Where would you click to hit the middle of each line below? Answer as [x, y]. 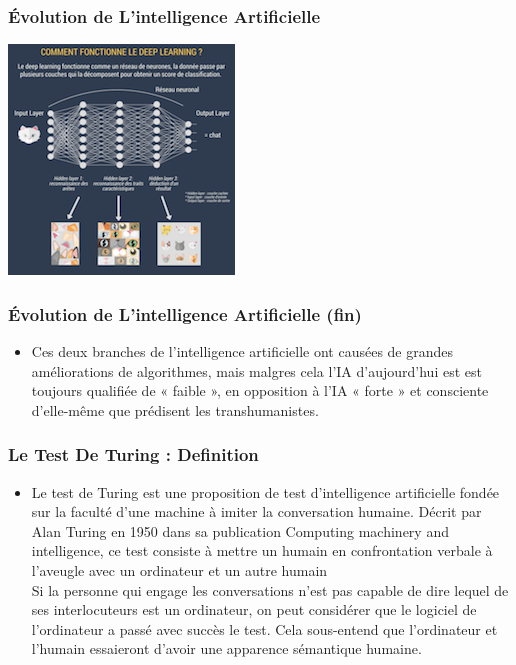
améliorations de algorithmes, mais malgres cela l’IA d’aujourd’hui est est [256, 370]
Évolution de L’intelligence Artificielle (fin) [185, 313]
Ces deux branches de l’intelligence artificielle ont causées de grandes [242, 351]
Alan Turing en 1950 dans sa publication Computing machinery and [240, 530]
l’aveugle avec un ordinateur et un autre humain [179, 570]
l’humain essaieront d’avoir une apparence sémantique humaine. [226, 648]
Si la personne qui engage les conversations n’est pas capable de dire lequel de [270, 589]
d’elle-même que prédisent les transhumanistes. [175, 409]
